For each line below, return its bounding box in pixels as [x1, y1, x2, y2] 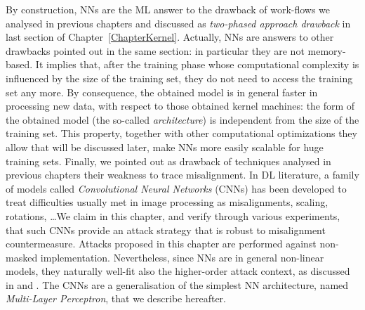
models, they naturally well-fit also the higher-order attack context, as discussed [6, 264, 350, 278]
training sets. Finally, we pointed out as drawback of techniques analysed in [6, 153, 331, 168]
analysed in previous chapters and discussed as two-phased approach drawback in [6, 15, 351, 30]
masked [6, 250, 38, 264]
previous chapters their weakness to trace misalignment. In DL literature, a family [6, 167, 359, 182]
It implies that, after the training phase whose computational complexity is [35, 57, 359, 72]
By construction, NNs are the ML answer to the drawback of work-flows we [6, 2, 331, 16]
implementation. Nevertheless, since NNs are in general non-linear [40, 250, 324, 264]
